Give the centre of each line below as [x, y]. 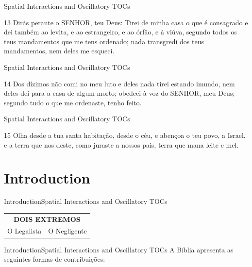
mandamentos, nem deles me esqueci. [59, 51]
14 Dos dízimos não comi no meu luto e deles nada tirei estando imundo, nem [119, 83]
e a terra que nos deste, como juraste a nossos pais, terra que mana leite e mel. [121, 144]
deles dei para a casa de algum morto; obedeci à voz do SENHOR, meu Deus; [119, 93]
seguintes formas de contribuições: [55, 259]
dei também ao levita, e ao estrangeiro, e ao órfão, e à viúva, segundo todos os [120, 32]
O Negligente [67, 231]
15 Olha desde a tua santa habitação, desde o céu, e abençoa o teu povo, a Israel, [125, 135]
